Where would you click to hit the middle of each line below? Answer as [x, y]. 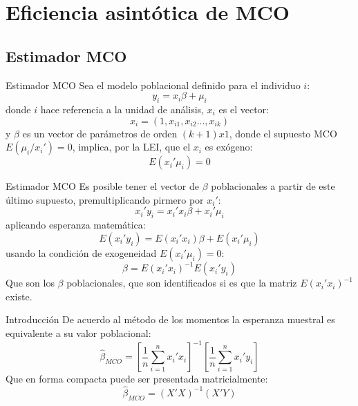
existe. [19, 296]
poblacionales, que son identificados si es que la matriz [182, 283]
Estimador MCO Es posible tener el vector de [102, 186]
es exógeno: [229, 147]
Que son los [30, 283]
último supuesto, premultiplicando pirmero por [105, 199]
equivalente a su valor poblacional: [78, 333]
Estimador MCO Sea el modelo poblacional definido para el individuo [153, 85]
